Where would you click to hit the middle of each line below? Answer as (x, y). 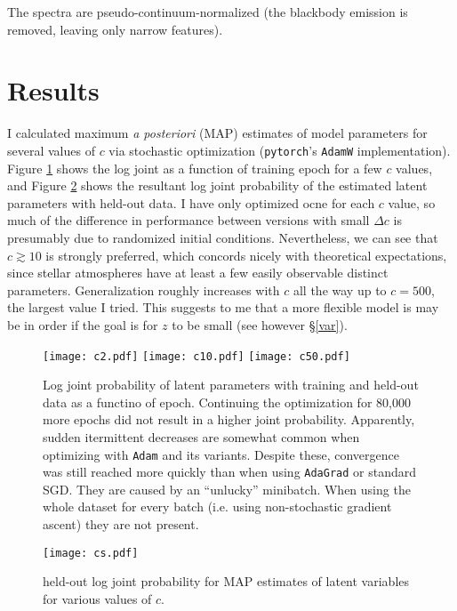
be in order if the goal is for (83, 324)
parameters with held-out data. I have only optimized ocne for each (191, 202)
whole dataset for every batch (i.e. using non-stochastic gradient (217, 506)
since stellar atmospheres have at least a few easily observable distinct (198, 273)
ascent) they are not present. (121, 524)
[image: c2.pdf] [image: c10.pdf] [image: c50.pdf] (196, 356)
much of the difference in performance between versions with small (188, 220)
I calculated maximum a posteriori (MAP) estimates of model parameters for (217, 133)
